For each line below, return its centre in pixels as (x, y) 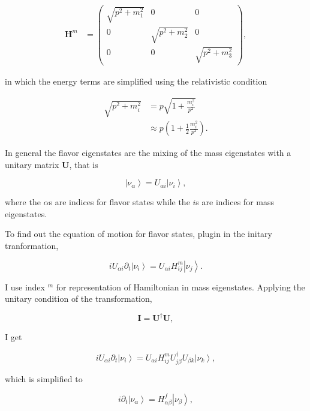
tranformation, (32, 246)
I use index (25, 286)
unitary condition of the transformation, (79, 298)
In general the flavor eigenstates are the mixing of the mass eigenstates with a (148, 153)
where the (23, 202)
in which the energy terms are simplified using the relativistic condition (136, 81)
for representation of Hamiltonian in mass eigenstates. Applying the (180, 286)
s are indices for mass (235, 202)
